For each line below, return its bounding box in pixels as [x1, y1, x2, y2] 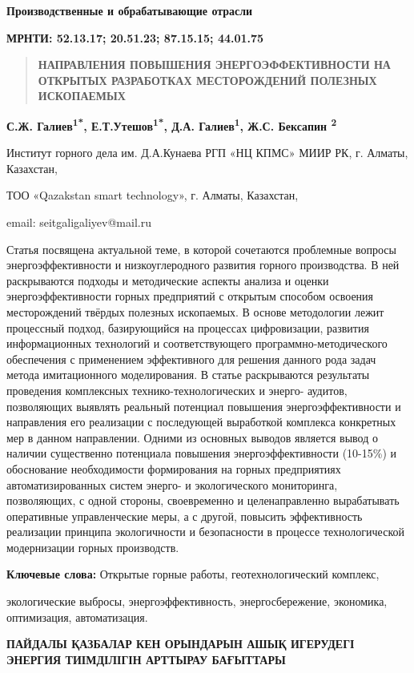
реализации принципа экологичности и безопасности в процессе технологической [6, 523, 404, 540]
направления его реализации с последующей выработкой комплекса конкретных [6, 413, 396, 430]
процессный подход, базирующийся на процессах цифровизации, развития [6, 319, 369, 336]
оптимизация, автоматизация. [6, 608, 148, 625]
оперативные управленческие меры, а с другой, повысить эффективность [6, 507, 363, 524]
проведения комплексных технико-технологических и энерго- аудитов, [6, 381, 348, 398]
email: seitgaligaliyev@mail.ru [6, 214, 151, 230]
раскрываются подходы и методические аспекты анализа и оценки [6, 272, 329, 288]
